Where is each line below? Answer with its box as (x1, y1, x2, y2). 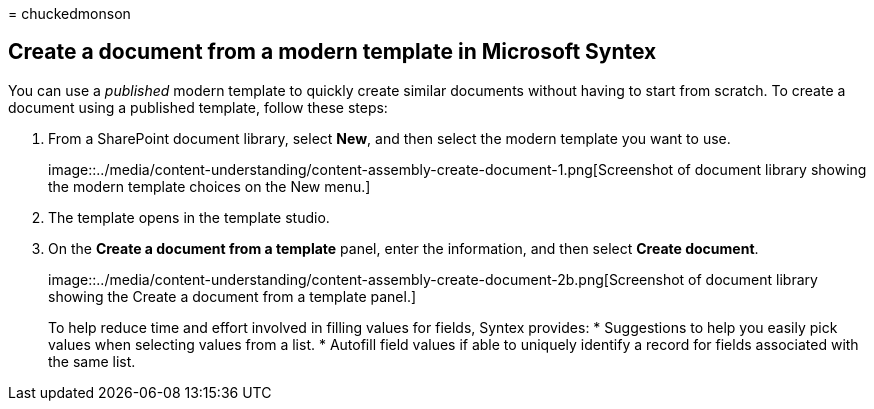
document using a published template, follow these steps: (8, 98, 388, 116)
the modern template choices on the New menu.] (48, 177, 371, 195)
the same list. (48, 352, 136, 370)
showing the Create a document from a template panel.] (48, 287, 417, 305)
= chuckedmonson (8, 5, 131, 22)
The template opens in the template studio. (48, 208, 330, 226)
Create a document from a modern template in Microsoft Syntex (8, 39, 657, 65)
